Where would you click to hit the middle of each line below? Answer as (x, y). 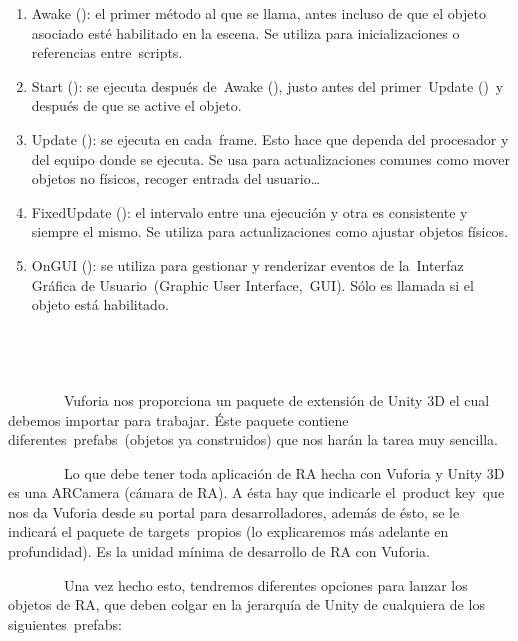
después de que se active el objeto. (136, 105)
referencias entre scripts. (107, 52)
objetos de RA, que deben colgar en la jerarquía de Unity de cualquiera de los (246, 604)
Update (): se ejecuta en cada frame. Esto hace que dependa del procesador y (270, 138)
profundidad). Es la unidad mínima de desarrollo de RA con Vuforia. (219, 551)
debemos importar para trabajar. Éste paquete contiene (178, 419)
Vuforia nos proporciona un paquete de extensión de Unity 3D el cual (276, 399)
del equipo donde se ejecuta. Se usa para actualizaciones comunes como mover (271, 158)
